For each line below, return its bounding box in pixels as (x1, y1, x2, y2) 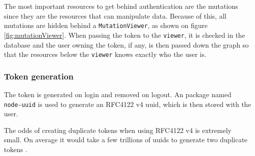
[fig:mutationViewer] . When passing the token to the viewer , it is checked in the (4, 29, 245, 40)
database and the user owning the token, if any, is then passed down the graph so (4, 39, 249, 50)
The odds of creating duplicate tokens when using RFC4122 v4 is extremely (4, 125, 231, 135)
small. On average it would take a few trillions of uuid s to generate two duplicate (4, 134, 248, 145)
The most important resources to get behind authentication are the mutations (4, 1, 238, 11)
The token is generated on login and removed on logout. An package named (4, 89, 231, 99)
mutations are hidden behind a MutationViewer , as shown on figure (4, 20, 208, 30)
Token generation (4, 70, 74, 82)
